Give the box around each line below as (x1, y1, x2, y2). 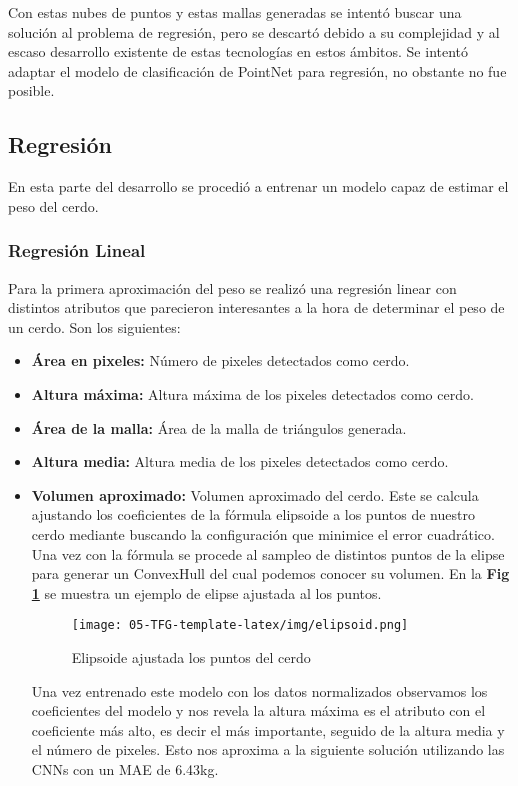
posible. (8, 80, 55, 101)
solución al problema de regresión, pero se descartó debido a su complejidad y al (8, 21, 500, 42)
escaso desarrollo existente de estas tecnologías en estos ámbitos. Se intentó (8, 41, 469, 62)
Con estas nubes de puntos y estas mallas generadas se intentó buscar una (8, 2, 462, 22)
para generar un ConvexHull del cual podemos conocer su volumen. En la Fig (31, 563, 510, 584)
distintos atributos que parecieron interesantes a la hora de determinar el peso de (8, 297, 505, 318)
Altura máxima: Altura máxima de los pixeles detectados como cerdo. (31, 383, 474, 404)
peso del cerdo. (8, 195, 99, 216)
